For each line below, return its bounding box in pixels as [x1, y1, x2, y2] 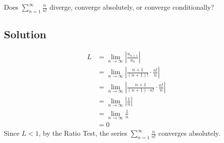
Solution [4, 27, 47, 42]
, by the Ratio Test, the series [38, 128, 127, 138]
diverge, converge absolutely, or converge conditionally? [49, 2, 214, 12]
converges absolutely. [158, 128, 221, 138]
